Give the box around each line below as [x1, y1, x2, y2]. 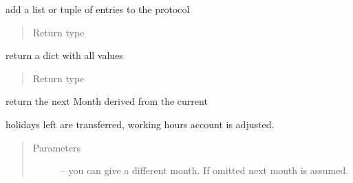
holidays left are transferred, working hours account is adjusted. [6, 117, 275, 131]
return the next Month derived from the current [6, 94, 208, 108]
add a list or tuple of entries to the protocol [6, 2, 190, 16]
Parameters [32, 140, 81, 154]
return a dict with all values [6, 48, 123, 62]
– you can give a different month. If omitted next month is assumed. [60, 163, 349, 178]
